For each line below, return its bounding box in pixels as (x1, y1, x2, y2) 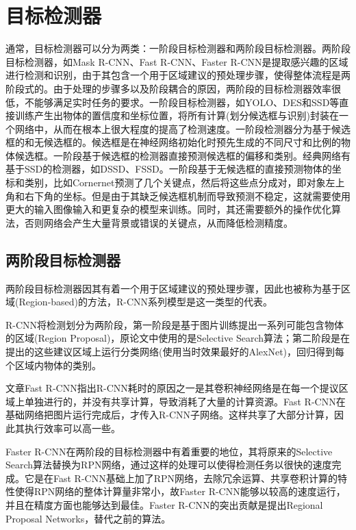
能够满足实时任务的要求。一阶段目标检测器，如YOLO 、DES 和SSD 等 (34, 94, 340, 109)
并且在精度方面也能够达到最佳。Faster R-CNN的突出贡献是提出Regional (5, 497, 323, 512)
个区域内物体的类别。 (5, 357, 101, 372)
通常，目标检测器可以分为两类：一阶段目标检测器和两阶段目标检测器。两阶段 (5, 41, 351, 55)
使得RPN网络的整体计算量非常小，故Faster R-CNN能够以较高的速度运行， (14, 484, 346, 499)
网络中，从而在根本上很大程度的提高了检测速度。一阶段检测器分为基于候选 (14, 121, 351, 136)
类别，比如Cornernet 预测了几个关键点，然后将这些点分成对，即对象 (24, 175, 326, 190)
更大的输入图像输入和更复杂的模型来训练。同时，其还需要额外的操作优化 (5, 202, 331, 216)
